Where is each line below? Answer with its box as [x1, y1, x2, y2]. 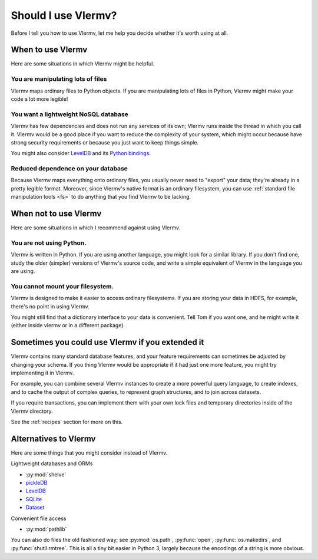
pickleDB [25, 479, 48, 486]
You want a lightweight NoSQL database [11, 110, 129, 118]
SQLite [25, 495, 42, 502]
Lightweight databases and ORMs [11, 460, 93, 467]
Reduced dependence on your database [11, 165, 128, 173]
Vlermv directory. [11, 407, 53, 415]
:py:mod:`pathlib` [25, 525, 67, 533]
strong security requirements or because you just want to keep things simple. [11, 139, 199, 146]
